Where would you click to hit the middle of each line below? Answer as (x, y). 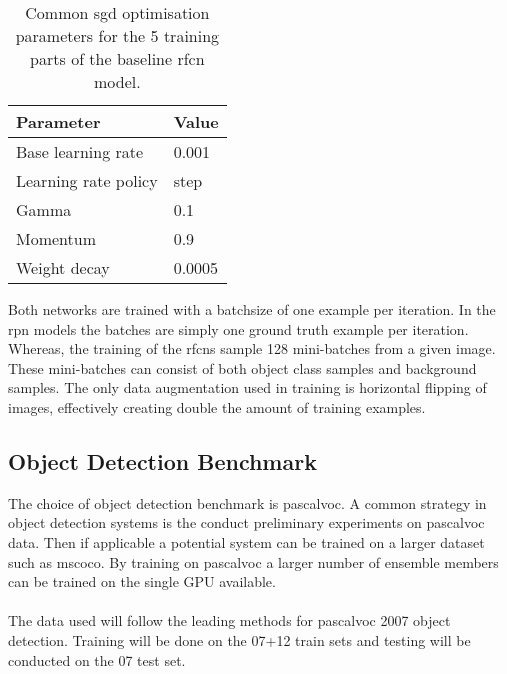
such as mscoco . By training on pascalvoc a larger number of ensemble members (253, 561)
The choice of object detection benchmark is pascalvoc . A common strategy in (247, 502)
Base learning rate (80, 151)
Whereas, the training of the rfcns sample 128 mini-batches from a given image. (252, 348)
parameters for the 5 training (117, 35)
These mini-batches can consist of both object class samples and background (242, 367)
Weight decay (63, 267)
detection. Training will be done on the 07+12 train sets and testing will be (239, 639)
